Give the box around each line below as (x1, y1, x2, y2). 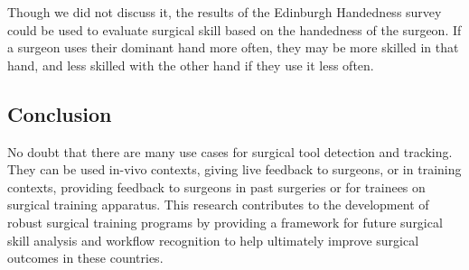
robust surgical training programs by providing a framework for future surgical (7, 212, 443, 231)
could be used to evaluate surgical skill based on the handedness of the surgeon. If (7, 20, 462, 39)
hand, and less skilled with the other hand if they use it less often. (7, 55, 374, 74)
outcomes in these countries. (7, 248, 164, 267)
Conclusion (7, 99, 112, 127)
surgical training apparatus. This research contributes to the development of (7, 195, 429, 214)
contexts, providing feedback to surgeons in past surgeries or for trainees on (7, 177, 426, 196)
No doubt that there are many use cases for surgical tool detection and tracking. (7, 142, 453, 161)
